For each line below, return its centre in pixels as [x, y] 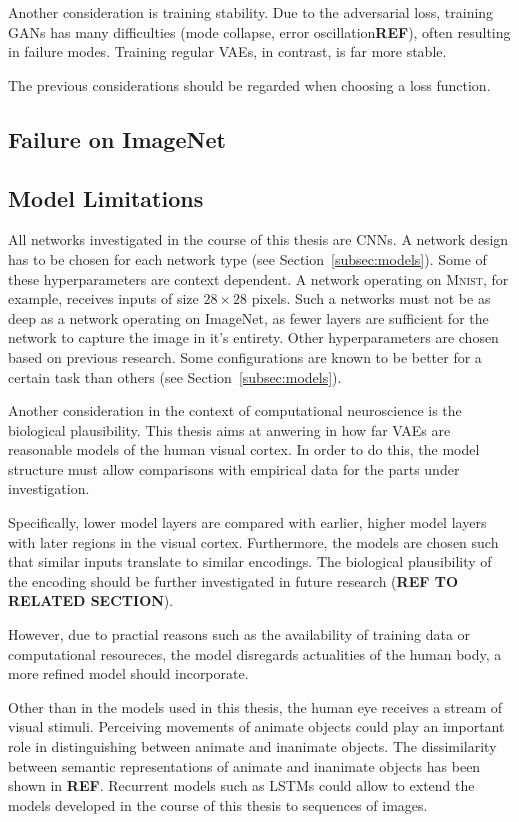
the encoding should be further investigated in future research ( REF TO [233, 580]
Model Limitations [106, 197]
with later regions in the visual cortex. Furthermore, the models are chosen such [253, 541]
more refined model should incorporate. [128, 673]
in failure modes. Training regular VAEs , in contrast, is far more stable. [227, 51]
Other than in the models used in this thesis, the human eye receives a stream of [255, 706]
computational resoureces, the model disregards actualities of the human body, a [255, 653]
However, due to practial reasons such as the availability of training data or [239, 634]
